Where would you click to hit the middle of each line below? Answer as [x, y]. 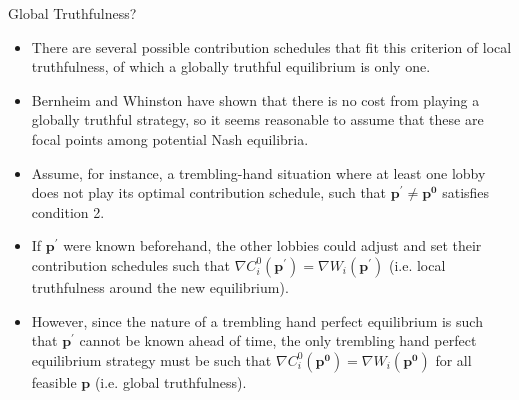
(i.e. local [417, 264]
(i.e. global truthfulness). [170, 381]
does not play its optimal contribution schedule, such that [209, 192]
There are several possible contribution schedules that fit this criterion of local [271, 46]
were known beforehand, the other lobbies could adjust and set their [272, 245]
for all [453, 359]
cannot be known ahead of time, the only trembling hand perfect [278, 340]
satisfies [466, 192]
